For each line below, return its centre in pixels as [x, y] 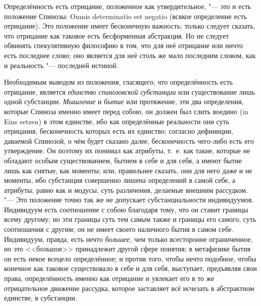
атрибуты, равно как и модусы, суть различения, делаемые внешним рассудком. [126, 190]
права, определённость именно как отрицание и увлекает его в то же [109, 278]
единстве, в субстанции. [41, 298]
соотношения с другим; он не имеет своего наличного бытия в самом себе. [119, 229]
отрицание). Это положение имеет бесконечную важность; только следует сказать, [130, 26]
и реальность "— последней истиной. [61, 65]
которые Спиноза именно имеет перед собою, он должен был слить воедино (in [126, 111]
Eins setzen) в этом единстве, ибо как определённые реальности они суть [117, 121]
